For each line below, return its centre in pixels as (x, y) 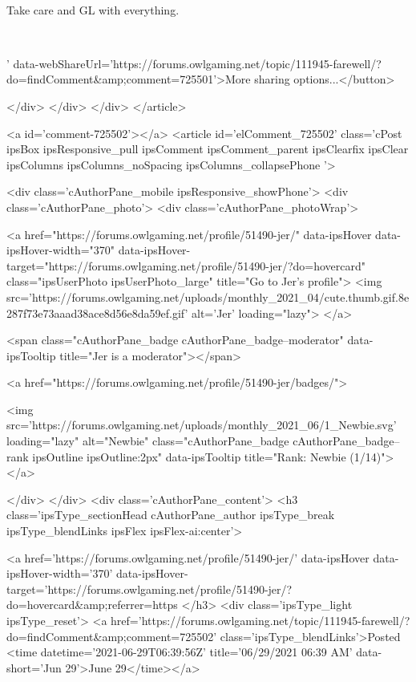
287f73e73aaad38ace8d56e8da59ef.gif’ (97, 313)
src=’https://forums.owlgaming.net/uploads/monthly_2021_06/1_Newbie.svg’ (202, 425)
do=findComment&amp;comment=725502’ (112, 636)
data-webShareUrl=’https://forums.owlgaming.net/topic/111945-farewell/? (197, 63)
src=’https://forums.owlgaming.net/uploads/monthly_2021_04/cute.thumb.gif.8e (208, 296)
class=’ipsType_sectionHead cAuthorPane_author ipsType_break (171, 515)
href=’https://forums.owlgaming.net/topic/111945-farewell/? (261, 620)
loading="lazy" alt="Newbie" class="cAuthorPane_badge (148, 441)
